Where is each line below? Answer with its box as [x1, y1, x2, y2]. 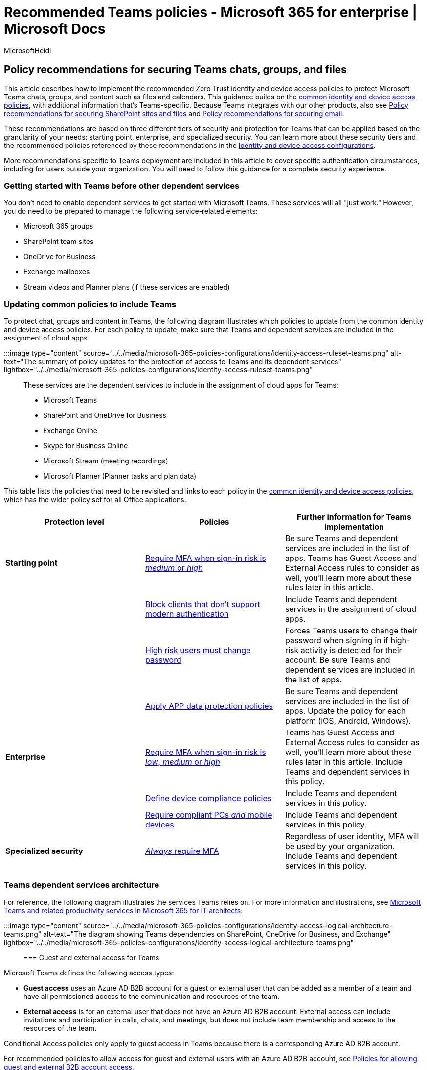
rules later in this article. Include [285, 757, 403, 767]
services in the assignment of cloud [285, 604, 417, 614]
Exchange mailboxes [23, 267, 90, 276]
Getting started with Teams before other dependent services [4, 180, 240, 191]
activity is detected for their [300, 645, 402, 656]
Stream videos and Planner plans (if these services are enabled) [23, 283, 230, 292]
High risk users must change [145, 645, 251, 656]
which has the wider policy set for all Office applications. [4, 495, 186, 504]
